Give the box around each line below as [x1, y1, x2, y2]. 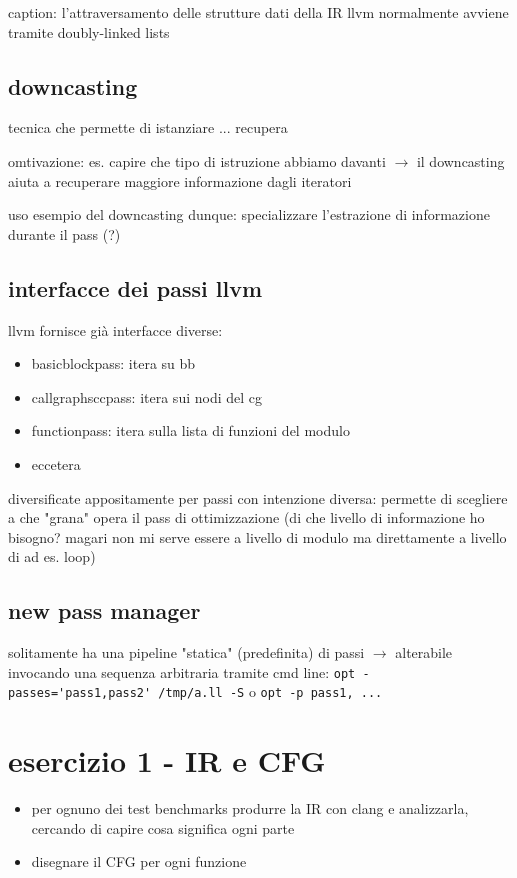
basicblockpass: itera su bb [31, 353, 196, 374]
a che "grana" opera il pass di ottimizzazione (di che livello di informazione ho [8, 507, 485, 528]
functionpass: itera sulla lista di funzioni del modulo [31, 420, 350, 441]
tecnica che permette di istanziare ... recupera [8, 117, 288, 138]
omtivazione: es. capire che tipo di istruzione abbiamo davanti [8, 150, 386, 171]
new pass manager [8, 595, 201, 626]
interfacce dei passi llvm [8, 272, 262, 303]
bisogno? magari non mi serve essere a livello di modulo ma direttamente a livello [8, 526, 507, 547]
